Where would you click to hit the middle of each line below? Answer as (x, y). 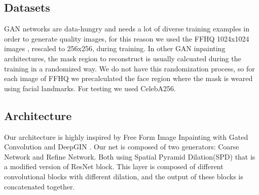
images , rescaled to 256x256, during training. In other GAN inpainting (115, 48)
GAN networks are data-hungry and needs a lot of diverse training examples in (127, 29)
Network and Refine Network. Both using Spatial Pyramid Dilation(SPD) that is (130, 156)
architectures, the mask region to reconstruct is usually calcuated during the (123, 58)
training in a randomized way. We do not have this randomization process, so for (129, 68)
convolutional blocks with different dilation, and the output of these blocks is (124, 176)
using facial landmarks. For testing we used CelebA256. (90, 88)
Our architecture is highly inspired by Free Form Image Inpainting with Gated (126, 136)
